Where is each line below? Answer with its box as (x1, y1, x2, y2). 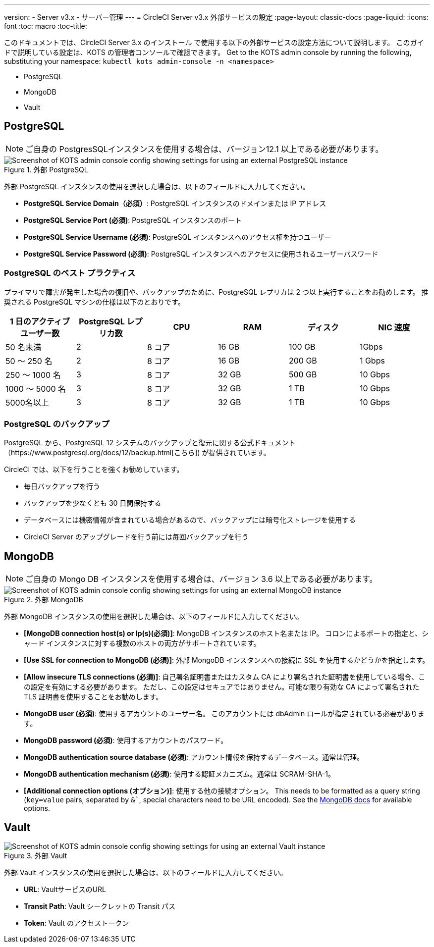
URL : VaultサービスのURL (24, 885, 106, 894)
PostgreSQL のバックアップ (4, 419, 109, 429)
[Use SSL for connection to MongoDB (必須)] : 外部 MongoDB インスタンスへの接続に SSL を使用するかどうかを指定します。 (24, 656, 430, 665)
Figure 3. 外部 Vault (4, 851, 67, 860)
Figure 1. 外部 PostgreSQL (4, 165, 88, 174)
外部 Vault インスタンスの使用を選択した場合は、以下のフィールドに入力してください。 (4, 868, 287, 877)
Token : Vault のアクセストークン (24, 919, 129, 928)
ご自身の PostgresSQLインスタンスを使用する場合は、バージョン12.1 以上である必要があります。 (25, 144, 383, 154)
